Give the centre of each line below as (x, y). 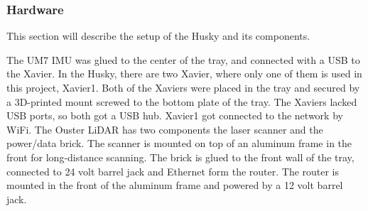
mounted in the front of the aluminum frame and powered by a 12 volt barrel (175, 185)
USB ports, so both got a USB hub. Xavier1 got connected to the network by (175, 115)
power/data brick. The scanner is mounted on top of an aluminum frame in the (179, 143)
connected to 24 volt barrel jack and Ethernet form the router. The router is (173, 171)
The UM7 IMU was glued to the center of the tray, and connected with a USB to (183, 59)
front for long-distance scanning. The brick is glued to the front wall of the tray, (180, 157)
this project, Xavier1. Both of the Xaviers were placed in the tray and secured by (183, 87)
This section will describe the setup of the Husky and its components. (158, 36)
